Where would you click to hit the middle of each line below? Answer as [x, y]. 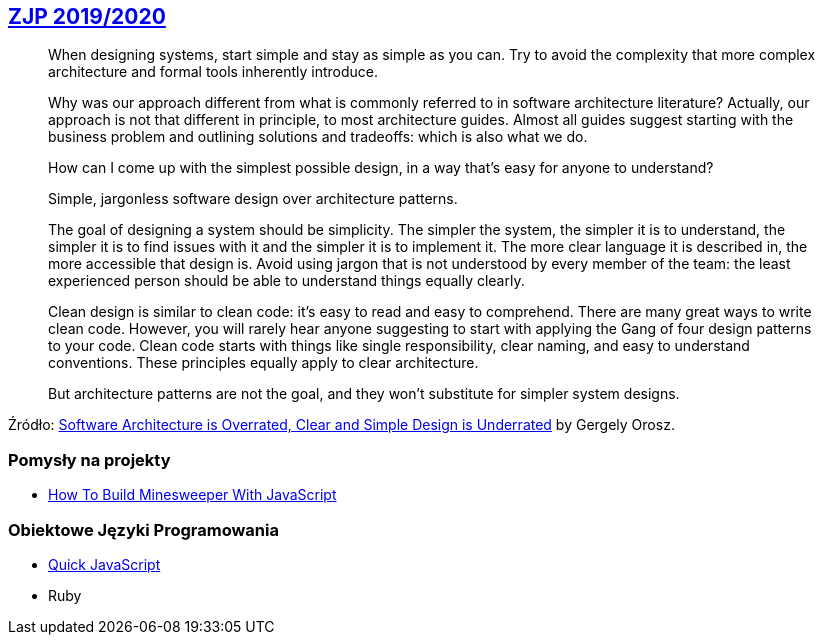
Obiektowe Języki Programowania [143, 529]
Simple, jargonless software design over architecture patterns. [253, 199]
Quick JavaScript [104, 564]
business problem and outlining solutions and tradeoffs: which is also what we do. [318, 137]
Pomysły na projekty [89, 459]
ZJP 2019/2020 [87, 16]
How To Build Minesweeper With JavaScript [192, 495]
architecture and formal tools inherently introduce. [213, 72]
